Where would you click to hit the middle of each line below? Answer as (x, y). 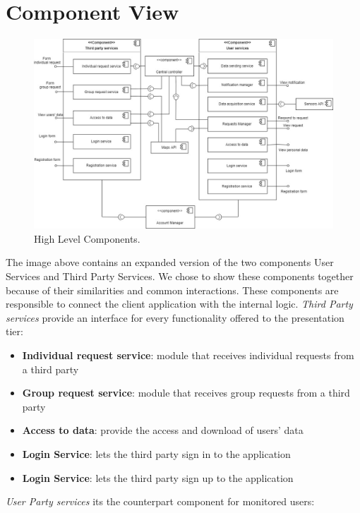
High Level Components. (87, 238)
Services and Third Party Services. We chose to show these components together (180, 276)
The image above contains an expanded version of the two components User (170, 262)
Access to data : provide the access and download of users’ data (163, 430)
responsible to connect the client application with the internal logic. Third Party (179, 304)
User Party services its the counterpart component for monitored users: (160, 501)
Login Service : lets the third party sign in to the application (156, 453)
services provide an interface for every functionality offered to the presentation (175, 317)
